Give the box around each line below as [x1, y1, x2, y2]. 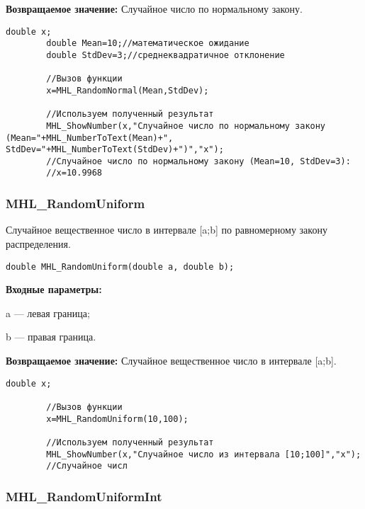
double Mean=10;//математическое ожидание [46, 38, 249, 49]
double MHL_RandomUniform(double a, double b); [6, 261, 235, 272]
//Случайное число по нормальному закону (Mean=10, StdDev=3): [46, 156, 351, 166]
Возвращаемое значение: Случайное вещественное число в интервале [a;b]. [6, 353, 337, 367]
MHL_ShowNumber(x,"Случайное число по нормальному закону [46, 120, 326, 131]
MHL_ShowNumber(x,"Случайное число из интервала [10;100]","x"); [46, 449, 361, 459]
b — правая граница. [6, 329, 96, 344]
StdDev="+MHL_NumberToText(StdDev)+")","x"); [6, 144, 224, 155]
